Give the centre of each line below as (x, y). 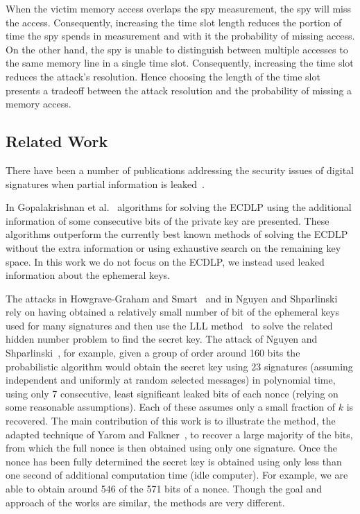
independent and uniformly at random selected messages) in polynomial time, (171, 380)
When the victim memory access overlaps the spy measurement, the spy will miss (179, 8)
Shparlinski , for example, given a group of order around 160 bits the (153, 353)
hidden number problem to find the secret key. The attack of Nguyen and (162, 339)
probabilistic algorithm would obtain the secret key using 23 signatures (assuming (179, 366)
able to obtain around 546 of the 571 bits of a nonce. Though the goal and (164, 489)
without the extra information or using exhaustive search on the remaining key (173, 247)
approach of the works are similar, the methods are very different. (145, 502)
